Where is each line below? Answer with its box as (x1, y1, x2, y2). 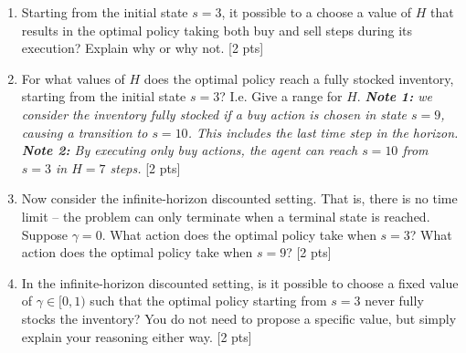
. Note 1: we (356, 87, 432, 106)
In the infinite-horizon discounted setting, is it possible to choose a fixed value (21, 273, 459, 292)
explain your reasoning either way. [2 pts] (21, 327, 252, 346)
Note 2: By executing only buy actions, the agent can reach (21, 140, 358, 160)
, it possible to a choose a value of (221, 3, 411, 21)
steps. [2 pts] (110, 158, 181, 177)
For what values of (21, 68, 125, 88)
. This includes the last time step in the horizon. (187, 122, 459, 141)
